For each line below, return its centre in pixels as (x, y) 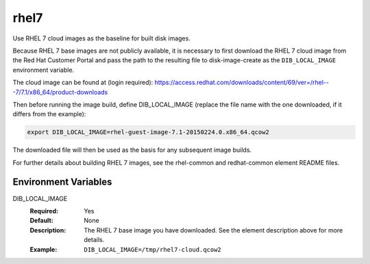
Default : (42, 221)
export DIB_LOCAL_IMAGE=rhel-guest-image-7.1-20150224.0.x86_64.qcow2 (148, 132)
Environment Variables (62, 182)
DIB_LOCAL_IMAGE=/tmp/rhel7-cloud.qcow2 (153, 249)
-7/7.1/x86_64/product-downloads (60, 92)
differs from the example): (49, 114)
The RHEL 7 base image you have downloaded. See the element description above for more (213, 230)
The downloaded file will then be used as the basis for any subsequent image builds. (132, 150)
